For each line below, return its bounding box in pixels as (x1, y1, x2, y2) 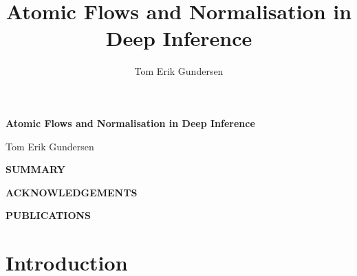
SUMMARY (6, 162, 65, 176)
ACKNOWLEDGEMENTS (6, 185, 138, 199)
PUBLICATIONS (6, 208, 91, 222)
